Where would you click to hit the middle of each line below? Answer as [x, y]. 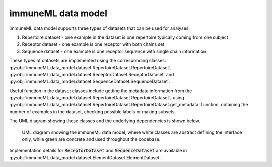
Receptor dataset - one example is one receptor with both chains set [93, 44]
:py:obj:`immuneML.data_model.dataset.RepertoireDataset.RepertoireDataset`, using [97, 98]
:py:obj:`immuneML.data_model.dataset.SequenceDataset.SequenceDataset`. [90, 81]
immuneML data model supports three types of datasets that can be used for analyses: [100, 28]
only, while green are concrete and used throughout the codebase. [91, 139]
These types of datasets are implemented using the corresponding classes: [88, 61]
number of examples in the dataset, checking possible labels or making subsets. [93, 112]
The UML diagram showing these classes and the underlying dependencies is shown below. [105, 121]
